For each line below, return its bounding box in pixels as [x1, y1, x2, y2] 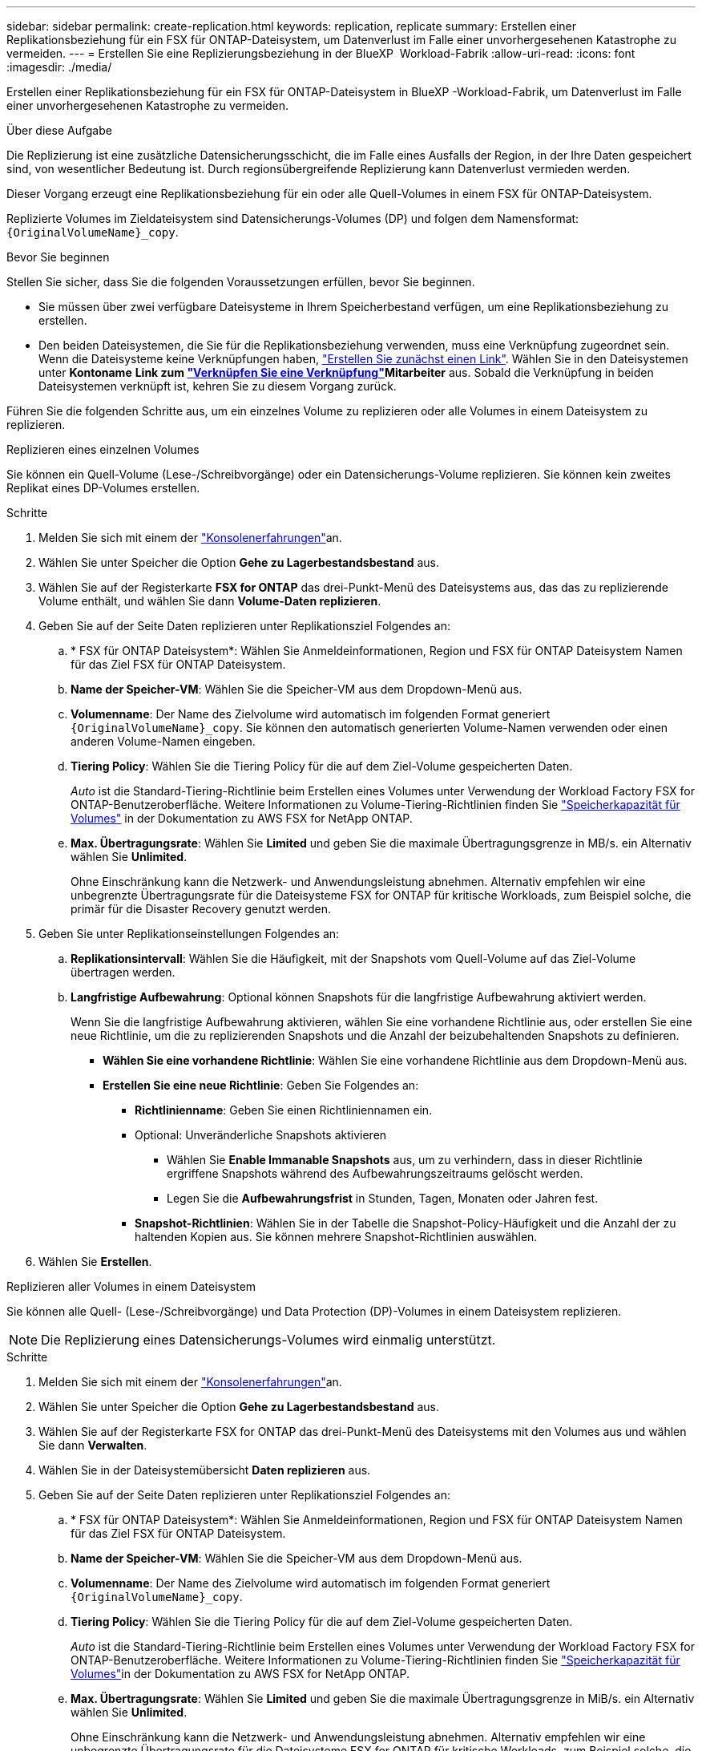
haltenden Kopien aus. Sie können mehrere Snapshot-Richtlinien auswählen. [135, 1230, 538, 1243]
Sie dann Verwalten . [38, 1438, 147, 1452]
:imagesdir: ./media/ [6, 60, 112, 74]
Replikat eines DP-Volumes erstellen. [6, 481, 200, 495]
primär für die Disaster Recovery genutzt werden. [71, 902, 332, 916]
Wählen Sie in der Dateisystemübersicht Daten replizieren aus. [38, 1463, 371, 1477]
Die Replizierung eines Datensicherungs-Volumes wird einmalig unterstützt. [41, 1332, 496, 1348]
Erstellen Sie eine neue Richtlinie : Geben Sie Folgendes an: [103, 1078, 419, 1092]
